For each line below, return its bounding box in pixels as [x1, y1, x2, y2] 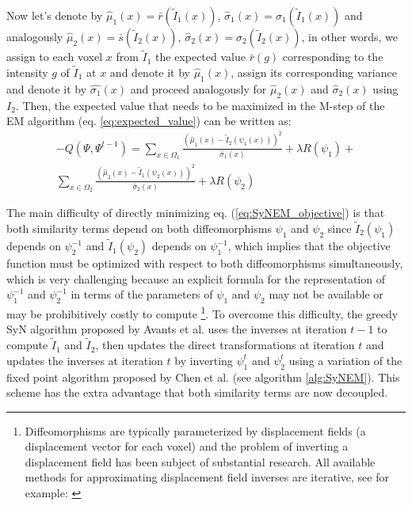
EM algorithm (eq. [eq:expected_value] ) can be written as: [6, 112, 292, 129]
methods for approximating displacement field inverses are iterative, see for [25, 469, 389, 485]
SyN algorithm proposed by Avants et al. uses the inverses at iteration [6, 321, 347, 337]
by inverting [174, 352, 233, 368]
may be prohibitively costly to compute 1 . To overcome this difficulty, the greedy [6, 303, 399, 321]
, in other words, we [301, 29, 398, 44]
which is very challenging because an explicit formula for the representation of [6, 270, 385, 287]
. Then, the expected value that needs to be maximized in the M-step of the [15, 97, 385, 113]
